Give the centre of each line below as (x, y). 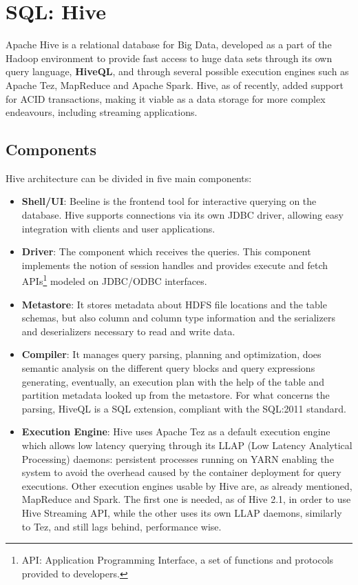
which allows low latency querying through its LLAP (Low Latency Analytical (187, 445)
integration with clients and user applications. (118, 228)
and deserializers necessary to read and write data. (128, 331)
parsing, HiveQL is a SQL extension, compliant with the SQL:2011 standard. (184, 408)
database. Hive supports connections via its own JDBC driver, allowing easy (182, 215)
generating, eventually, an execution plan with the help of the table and (173, 381)
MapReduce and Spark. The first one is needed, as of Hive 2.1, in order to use (186, 499)
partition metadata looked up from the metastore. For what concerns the (176, 395)
